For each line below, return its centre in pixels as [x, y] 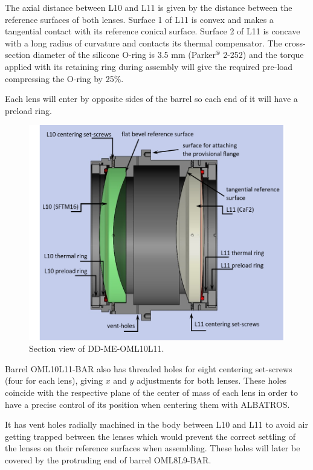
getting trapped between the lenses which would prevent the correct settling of [150, 436]
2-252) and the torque [263, 55]
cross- [295, 43]
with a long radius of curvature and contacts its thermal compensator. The [144, 43]
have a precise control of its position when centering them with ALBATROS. [147, 404]
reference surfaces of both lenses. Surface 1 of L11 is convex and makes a [139, 19]
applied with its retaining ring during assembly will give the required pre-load [149, 66]
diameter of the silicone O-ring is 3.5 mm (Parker [124, 55]
